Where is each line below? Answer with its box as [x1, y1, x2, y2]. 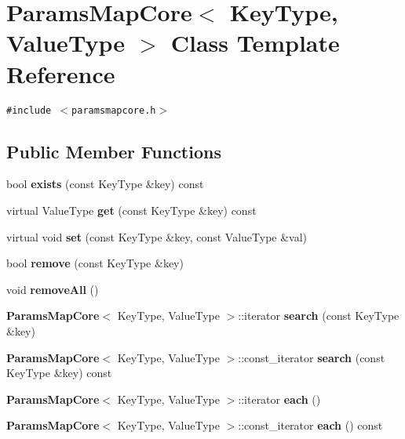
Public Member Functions [6, 139, 221, 163]
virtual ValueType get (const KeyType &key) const [6, 201, 257, 218]
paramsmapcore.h [71, 104, 156, 116]
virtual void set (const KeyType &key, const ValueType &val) [6, 228, 308, 245]
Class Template [170, 27, 340, 59]
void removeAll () [6, 281, 99, 297]
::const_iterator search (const [238, 349, 385, 365]
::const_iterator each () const [238, 417, 383, 434]
